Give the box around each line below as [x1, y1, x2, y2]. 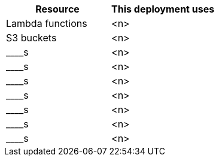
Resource [35, 3, 80, 15]
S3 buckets [6, 32, 57, 44]
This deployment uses [111, 3, 215, 15]
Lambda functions [6, 17, 87, 29]
